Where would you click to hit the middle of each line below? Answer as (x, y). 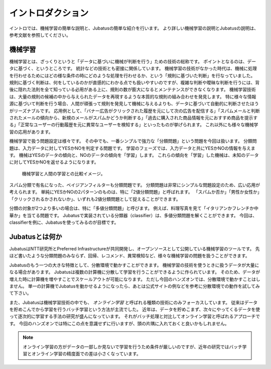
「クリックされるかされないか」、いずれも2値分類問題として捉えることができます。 (95, 199)
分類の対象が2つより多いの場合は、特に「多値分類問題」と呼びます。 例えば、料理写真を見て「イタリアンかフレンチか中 (134, 208)
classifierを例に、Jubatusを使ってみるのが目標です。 (64, 222)
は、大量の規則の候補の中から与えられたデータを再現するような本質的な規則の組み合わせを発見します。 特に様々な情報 (133, 97)
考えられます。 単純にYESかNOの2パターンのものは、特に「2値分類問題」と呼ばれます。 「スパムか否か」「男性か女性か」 (134, 192)
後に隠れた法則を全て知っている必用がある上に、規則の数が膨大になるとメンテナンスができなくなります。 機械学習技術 (132, 89)
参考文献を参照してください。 (40, 35)
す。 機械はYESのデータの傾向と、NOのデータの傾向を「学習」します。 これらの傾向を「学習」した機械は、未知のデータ (134, 155)
